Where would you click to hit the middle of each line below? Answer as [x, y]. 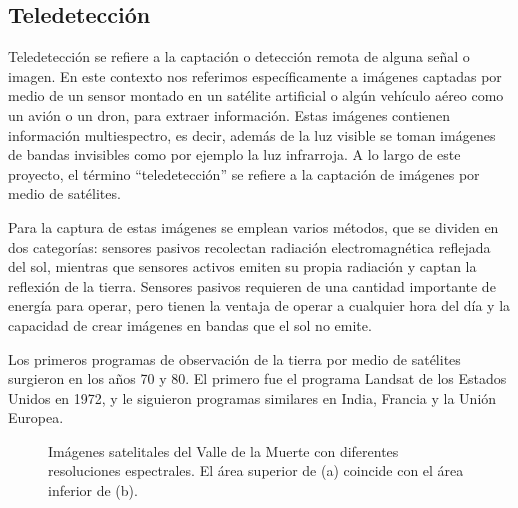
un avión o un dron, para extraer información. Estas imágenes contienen [229, 114]
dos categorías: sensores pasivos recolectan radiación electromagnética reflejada [249, 246]
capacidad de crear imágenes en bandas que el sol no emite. [190, 324]
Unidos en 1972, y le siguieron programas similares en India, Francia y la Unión [252, 397]
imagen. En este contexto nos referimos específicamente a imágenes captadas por [255, 75]
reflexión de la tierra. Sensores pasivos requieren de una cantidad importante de [252, 285]
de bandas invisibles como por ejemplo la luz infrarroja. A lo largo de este [234, 154]
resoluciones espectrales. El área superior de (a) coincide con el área [256, 470]
